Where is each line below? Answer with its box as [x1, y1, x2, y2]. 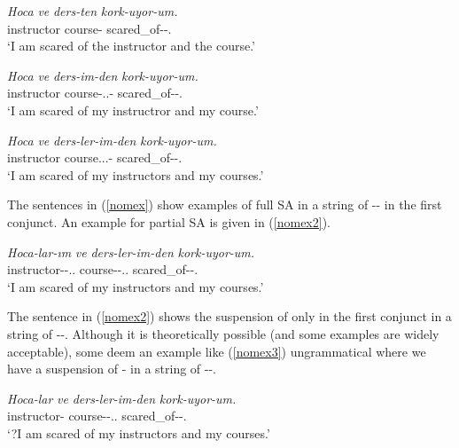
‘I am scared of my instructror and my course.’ [7, 100, 259, 119]
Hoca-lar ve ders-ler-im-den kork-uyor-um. [7, 389, 237, 407]
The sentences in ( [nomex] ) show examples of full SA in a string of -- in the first [7, 195, 442, 214]
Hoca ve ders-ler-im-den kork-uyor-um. [7, 130, 217, 149]
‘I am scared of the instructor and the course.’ [7, 36, 255, 55]
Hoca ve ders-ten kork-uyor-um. [7, 2, 178, 20]
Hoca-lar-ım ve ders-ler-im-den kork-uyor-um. [7, 242, 255, 261]
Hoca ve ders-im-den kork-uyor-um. [7, 66, 198, 84]
